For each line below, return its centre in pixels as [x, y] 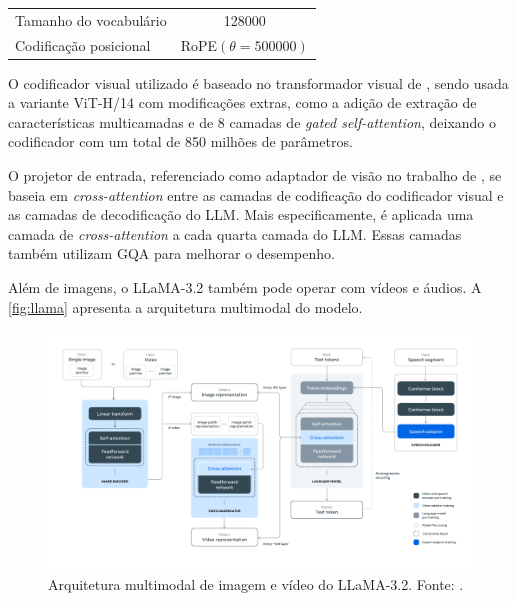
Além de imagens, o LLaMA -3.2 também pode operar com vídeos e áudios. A [245, 287]
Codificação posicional [83, 44]
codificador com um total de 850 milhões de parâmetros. [180, 141]
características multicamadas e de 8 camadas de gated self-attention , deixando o [252, 121]
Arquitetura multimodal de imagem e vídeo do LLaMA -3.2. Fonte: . [256, 583]
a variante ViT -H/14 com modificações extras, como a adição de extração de [242, 102]
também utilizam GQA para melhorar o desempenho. [171, 253]
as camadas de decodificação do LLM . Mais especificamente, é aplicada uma [241, 214]
